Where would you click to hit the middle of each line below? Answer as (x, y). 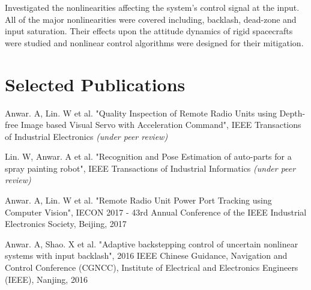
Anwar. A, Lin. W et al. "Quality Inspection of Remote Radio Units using (141, 113)
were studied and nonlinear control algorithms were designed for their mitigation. (154, 42)
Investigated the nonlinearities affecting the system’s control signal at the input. (152, 7)
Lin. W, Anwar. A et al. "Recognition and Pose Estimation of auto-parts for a (148, 156)
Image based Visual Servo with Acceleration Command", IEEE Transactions (161, 125)
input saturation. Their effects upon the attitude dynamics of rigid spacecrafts (149, 31)
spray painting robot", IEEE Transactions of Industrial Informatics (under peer (150, 168)
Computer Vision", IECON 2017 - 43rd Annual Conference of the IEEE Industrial (156, 212)
